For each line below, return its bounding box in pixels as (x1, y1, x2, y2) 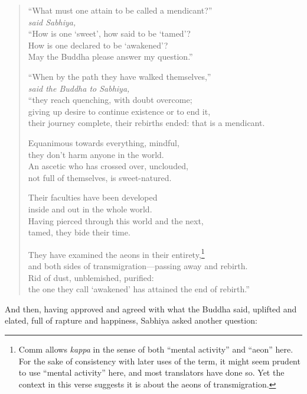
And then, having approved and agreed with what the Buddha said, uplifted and (5, 302, 297, 315)
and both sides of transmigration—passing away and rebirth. (28, 259, 248, 272)
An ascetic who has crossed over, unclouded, (28, 160, 188, 172)
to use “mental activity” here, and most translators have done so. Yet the (18, 366, 285, 379)
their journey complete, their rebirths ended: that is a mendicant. (28, 117, 265, 129)
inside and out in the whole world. (28, 202, 152, 215)
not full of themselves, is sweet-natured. (28, 171, 172, 183)
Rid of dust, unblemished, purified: (28, 271, 154, 283)
